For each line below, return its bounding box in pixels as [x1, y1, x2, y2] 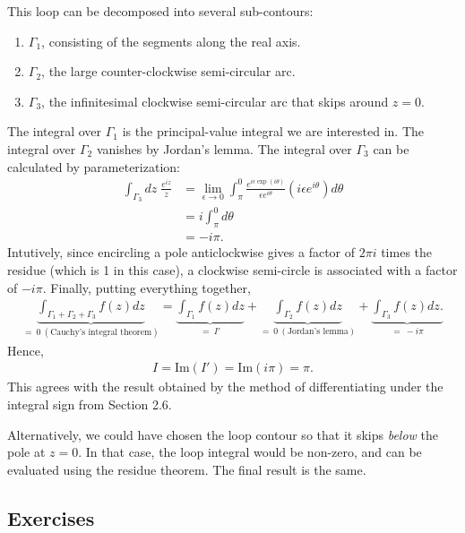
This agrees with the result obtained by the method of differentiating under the [7, 377, 443, 396]
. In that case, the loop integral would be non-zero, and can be [78, 443, 422, 461]
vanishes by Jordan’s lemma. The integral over [96, 139, 352, 158]
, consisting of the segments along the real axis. [41, 31, 301, 50]
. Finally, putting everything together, [42, 278, 251, 297]
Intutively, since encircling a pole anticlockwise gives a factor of [7, 243, 356, 262]
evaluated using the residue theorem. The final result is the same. [7, 460, 366, 478]
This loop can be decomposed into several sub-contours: [7, 2, 314, 20]
